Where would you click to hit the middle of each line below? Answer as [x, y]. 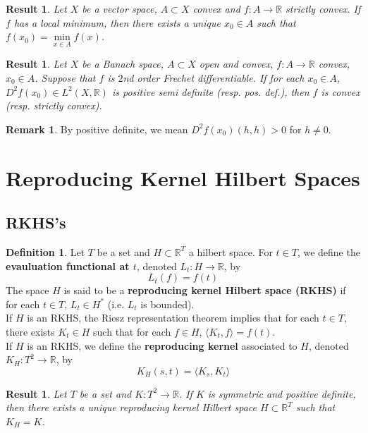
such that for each [132, 331]
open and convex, [236, 64]
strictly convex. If [323, 8]
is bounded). [167, 304]
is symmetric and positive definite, [282, 393]
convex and [216, 8]
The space [27, 290]
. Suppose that [65, 78]
